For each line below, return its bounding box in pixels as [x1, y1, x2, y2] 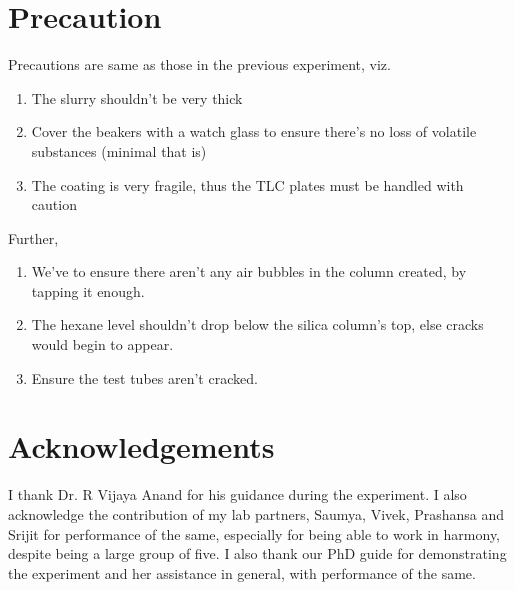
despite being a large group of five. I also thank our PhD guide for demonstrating [8, 543, 507, 564]
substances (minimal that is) [31, 140, 207, 161]
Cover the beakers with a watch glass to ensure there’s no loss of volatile [31, 121, 477, 142]
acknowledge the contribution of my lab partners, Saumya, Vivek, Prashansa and [8, 503, 505, 524]
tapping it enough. [31, 280, 145, 301]
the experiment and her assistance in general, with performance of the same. [8, 562, 476, 583]
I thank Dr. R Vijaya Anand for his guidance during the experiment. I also [8, 484, 467, 505]
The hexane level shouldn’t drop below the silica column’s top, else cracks [31, 314, 484, 335]
